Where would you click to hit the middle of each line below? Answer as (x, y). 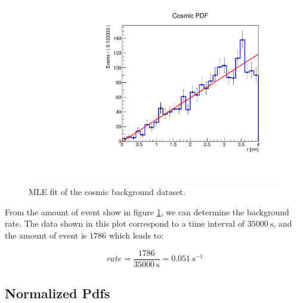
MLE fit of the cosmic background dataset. (107, 192)
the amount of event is (46, 235)
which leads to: (136, 235)
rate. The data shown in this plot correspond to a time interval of (125, 223)
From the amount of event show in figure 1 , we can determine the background (147, 211)
